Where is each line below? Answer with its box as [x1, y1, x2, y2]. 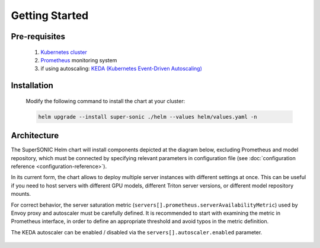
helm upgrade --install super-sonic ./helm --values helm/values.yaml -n [38, 113, 257, 120]
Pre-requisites [11, 31, 65, 42]
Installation [11, 81, 53, 91]
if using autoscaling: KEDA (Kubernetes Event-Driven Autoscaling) [40, 65, 203, 72]
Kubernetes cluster [40, 48, 87, 56]
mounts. [11, 190, 31, 198]
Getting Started [11, 9, 89, 22]
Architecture [11, 131, 59, 141]
